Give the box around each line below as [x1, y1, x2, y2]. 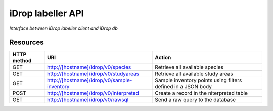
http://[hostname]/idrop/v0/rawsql [47, 96, 129, 103]
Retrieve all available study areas [155, 70, 233, 77]
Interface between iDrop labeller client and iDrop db [9, 25, 118, 31]
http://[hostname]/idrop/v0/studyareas [47, 70, 139, 77]
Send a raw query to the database [155, 96, 236, 103]
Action [155, 54, 171, 61]
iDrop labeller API [9, 8, 84, 19]
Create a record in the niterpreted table [155, 90, 248, 97]
